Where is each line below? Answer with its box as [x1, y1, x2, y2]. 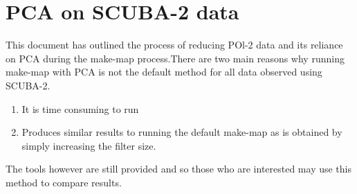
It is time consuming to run [21, 101, 139, 116]
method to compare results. [6, 175, 122, 189]
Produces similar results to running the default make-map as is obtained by [21, 125, 342, 139]
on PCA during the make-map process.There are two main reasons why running [6, 51, 345, 65]
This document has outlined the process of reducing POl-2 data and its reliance [6, 37, 343, 52]
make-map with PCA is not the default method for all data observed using [6, 64, 322, 79]
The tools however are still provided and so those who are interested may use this [6, 161, 352, 176]
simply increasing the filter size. [21, 138, 156, 152]
